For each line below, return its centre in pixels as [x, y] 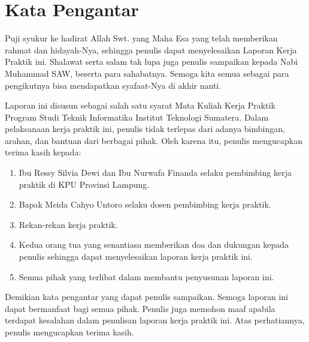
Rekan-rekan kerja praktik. [68, 224]
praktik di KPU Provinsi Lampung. [84, 184]
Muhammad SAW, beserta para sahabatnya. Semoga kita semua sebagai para [147, 73]
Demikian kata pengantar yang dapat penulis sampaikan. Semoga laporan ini [146, 297]
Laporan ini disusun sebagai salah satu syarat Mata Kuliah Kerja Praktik [140, 105]
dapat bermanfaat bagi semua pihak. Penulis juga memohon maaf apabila [140, 308]
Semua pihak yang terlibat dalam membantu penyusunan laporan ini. [146, 276]
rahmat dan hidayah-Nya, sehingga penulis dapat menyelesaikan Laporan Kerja [151, 49]
